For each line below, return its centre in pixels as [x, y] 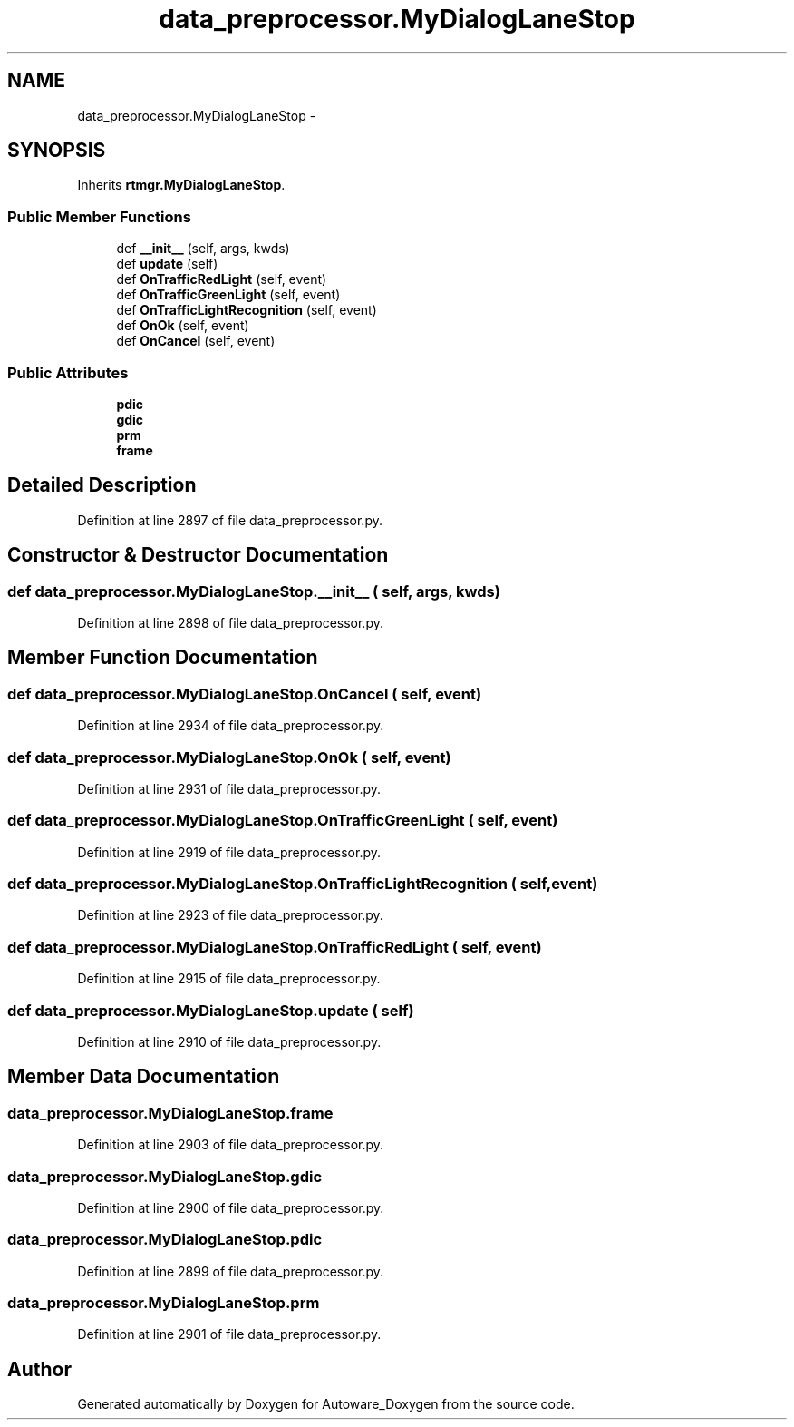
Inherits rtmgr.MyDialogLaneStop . [181, 185]
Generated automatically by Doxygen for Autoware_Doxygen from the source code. [326, 1404]
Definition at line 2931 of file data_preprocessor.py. [229, 788]
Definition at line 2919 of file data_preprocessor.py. [229, 852]
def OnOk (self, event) [183, 326]
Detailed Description [102, 485]
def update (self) [167, 264]
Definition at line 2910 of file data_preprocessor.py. [229, 1041]
